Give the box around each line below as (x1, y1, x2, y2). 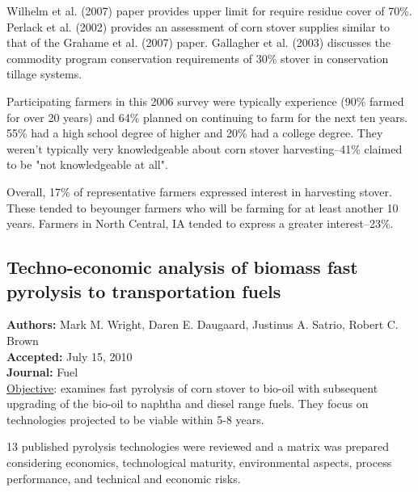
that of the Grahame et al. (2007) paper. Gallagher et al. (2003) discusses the (6, 34, 391, 51)
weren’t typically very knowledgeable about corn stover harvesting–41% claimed (6, 140, 403, 157)
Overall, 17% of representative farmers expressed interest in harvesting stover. (6, 183, 392, 200)
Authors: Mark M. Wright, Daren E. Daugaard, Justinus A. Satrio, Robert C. (6, 316, 399, 333)
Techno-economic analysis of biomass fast (6, 254, 358, 280)
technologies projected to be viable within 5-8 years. (6, 410, 264, 427)
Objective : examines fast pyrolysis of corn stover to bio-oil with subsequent (6, 379, 378, 396)
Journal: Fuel (6, 364, 78, 381)
